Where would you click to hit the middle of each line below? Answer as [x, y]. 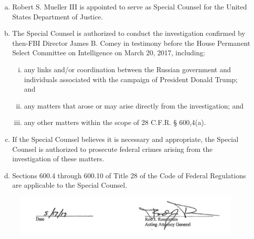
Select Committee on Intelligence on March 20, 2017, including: [109, 53]
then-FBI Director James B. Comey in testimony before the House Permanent [131, 43]
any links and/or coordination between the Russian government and [127, 69]
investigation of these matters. [58, 159]
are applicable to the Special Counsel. [70, 185]
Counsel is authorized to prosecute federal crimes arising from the [112, 149]
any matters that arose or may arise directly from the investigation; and [134, 105]
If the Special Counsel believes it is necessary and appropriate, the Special [125, 139]
